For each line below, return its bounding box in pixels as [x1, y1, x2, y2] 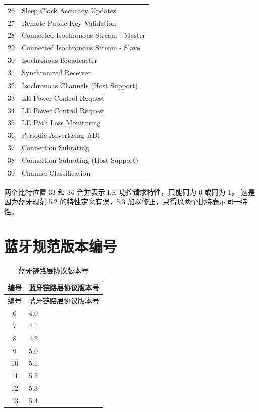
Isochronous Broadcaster [22, 55, 97, 65]
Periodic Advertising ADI [22, 130, 100, 140]
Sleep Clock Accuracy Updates [22, 5, 116, 15]
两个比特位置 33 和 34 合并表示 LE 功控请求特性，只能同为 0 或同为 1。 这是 [4, 186, 255, 197]
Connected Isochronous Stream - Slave [22, 42, 140, 53]
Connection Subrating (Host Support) [22, 154, 138, 165]
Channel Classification [22, 167, 91, 178]
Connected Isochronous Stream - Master [22, 30, 146, 40]
